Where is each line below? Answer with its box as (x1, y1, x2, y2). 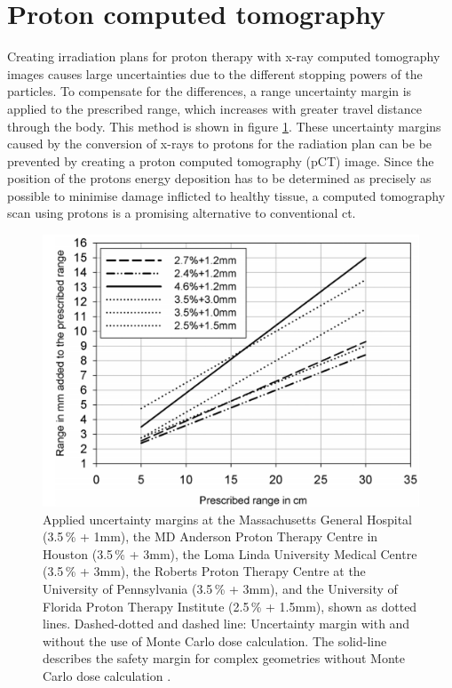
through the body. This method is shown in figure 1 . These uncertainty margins (7, 116, 441, 135)
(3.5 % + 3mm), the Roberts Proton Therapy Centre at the (43, 562, 366, 580)
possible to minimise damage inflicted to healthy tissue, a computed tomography (7, 186, 446, 204)
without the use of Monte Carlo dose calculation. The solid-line (43, 631, 387, 650)
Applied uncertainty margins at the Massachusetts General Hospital (43, 509, 413, 528)
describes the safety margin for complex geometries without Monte (43, 649, 405, 668)
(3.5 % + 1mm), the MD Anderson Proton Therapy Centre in (43, 527, 378, 546)
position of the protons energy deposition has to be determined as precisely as (7, 169, 432, 188)
